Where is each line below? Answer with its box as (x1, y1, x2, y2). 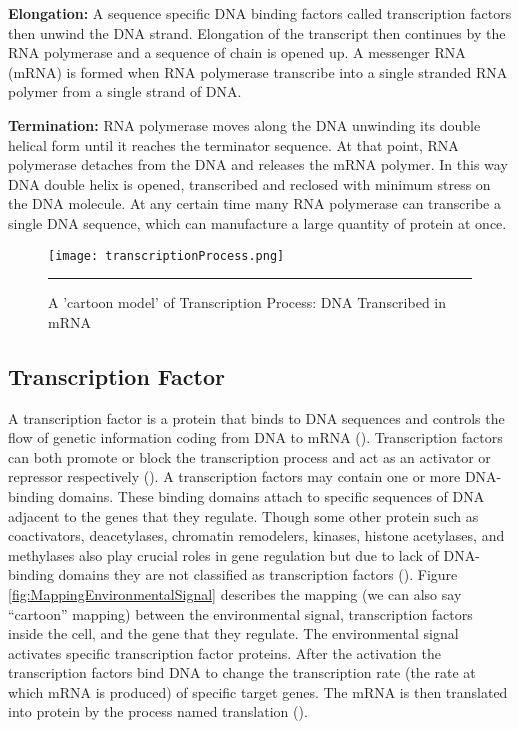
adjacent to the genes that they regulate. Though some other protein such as (8, 505, 479, 526)
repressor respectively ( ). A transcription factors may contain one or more (8, 466, 461, 487)
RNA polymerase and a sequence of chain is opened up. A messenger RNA (8, 42, 466, 63)
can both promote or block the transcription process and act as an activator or (8, 446, 491, 467)
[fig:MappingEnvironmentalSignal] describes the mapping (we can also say (8, 583, 462, 604)
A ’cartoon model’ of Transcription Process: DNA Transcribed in (48, 292, 447, 313)
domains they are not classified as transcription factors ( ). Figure (58, 564, 458, 585)
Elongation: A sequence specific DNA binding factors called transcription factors (8, 3, 512, 23)
